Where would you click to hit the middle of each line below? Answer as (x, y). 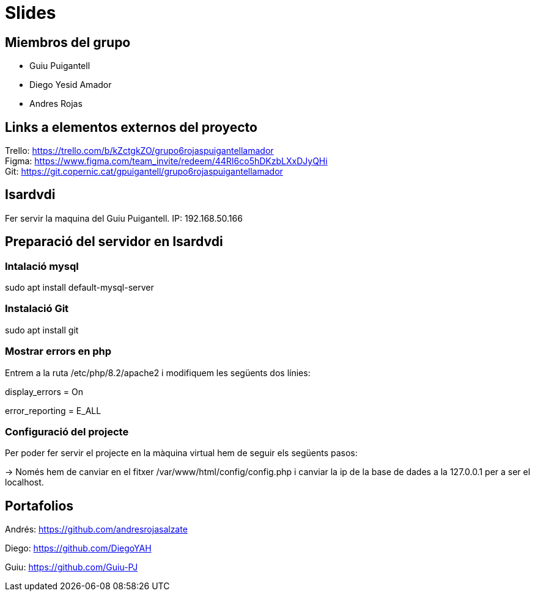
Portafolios (39, 506)
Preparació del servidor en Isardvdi (114, 242)
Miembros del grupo (68, 42)
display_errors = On (44, 391)
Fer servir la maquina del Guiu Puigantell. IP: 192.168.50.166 (124, 218)
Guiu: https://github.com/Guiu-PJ (72, 567)
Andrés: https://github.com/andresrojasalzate (96, 529)
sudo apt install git (42, 330)
